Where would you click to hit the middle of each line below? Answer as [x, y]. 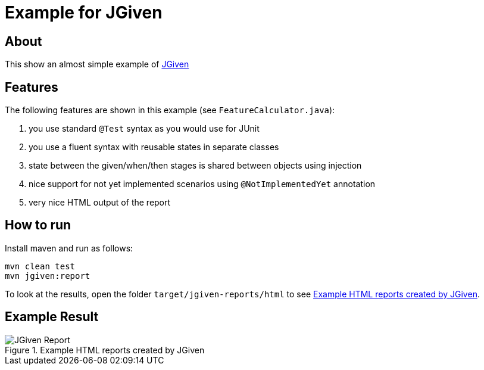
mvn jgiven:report [48, 276]
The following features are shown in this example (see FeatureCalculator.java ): [170, 110]
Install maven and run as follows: [69, 248]
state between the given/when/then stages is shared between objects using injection [195, 166]
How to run [38, 225]
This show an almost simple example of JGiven [97, 64]
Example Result [52, 317]
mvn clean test [40, 266]
